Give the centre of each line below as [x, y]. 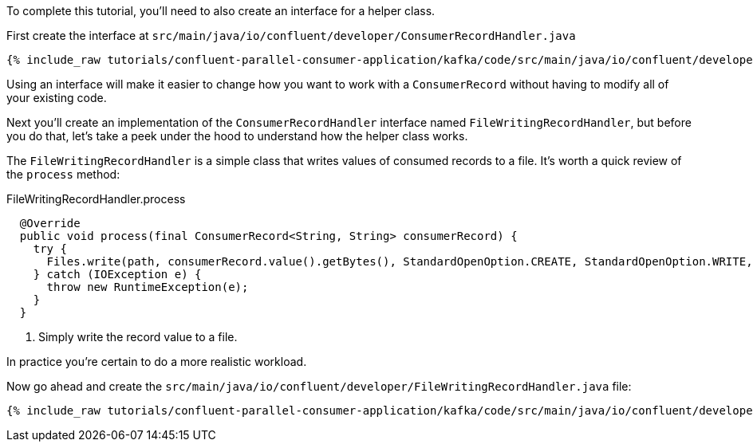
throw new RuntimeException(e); [148, 287]
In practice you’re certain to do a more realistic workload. [157, 362]
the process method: [63, 174]
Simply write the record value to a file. [138, 337]
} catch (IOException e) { [117, 274]
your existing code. [57, 98]
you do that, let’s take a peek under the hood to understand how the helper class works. [237, 136]
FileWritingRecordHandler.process [96, 199]
